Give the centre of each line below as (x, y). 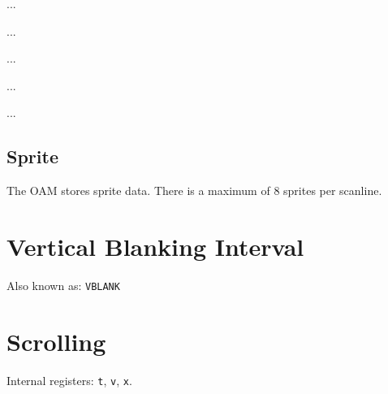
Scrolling (56, 341)
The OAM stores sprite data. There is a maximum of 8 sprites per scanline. (194, 191)
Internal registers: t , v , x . (69, 380)
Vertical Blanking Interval (155, 246)
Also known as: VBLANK (63, 285)
